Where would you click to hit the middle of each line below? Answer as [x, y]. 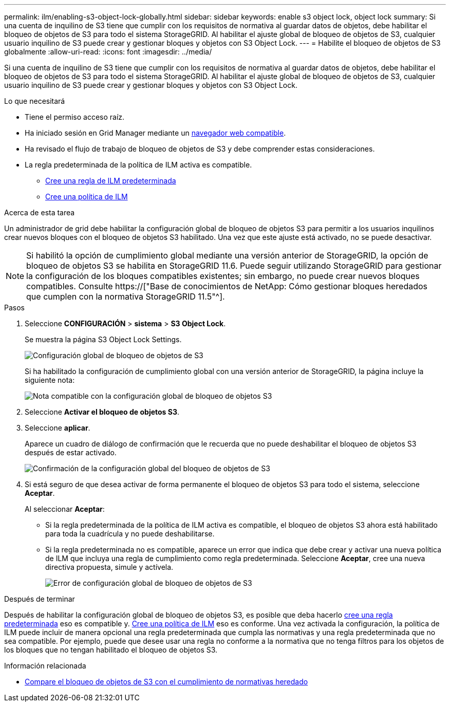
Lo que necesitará [35, 101]
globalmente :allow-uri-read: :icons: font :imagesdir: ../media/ [108, 52]
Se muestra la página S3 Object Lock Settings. [103, 339]
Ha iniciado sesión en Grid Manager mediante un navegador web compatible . [155, 133]
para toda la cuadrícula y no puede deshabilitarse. [130, 534]
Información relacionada [45, 666]
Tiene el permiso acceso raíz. [75, 117]
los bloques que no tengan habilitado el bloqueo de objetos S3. [111, 650]
